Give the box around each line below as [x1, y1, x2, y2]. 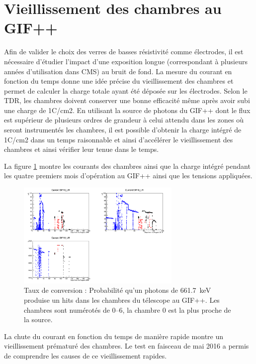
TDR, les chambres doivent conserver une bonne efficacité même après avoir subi [4, 95, 250, 106]
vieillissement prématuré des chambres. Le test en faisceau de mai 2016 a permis [4, 341, 249, 351]
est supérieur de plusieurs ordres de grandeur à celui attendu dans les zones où [4, 115, 244, 125]
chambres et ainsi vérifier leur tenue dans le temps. [4, 144, 159, 154]
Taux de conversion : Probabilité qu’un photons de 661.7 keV [24, 285, 211, 295]
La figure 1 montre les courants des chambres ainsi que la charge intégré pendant [4, 160, 251, 171]
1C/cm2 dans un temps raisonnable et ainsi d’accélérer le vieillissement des [4, 134, 233, 144]
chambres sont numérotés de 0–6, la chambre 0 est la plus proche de [24, 304, 231, 315]
